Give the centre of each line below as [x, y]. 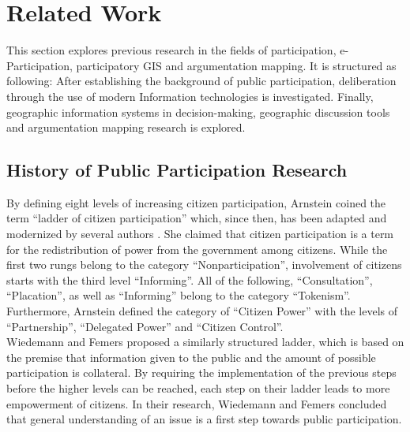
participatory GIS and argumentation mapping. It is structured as [236, 65]
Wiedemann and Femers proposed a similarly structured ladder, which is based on [205, 342]
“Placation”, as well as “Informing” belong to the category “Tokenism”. [179, 295]
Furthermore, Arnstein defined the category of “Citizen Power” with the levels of [202, 311]
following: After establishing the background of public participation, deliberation [201, 81]
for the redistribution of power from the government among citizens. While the [197, 249]
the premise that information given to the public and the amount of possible [191, 357]
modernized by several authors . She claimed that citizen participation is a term [200, 234]
